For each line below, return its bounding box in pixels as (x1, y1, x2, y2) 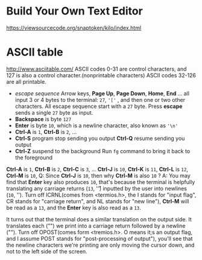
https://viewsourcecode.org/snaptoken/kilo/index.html (6, 24, 142, 31)
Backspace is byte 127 (14, 115, 72, 122)
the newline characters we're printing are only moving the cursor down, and (6, 241, 195, 249)
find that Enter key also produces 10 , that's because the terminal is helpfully (6, 178, 195, 185)
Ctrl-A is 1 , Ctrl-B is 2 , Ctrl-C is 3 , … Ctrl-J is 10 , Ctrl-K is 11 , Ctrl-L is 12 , (6, 165, 189, 173)
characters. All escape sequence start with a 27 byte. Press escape (14, 103, 183, 110)
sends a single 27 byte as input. (14, 109, 93, 116)
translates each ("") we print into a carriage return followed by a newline (6, 222, 186, 229)
